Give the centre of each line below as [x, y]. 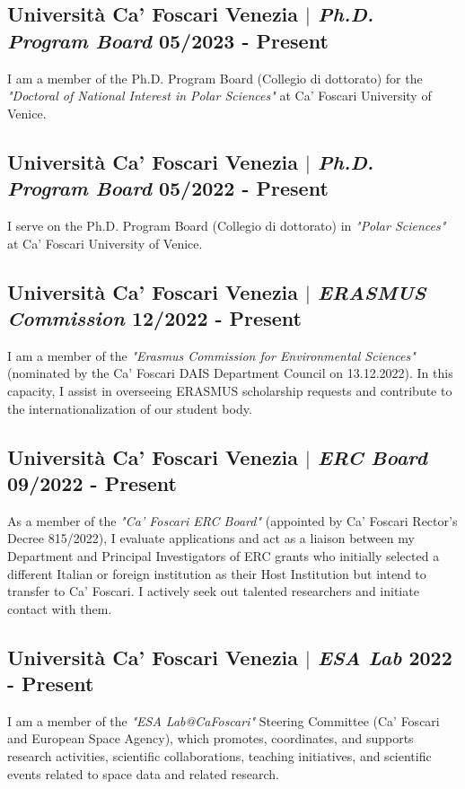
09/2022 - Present [92, 482]
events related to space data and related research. [143, 773]
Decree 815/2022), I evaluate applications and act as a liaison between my [211, 538]
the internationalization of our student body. [130, 408]
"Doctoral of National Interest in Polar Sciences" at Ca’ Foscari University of [219, 96]
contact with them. [60, 608]
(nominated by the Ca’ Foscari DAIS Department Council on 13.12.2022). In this [230, 373]
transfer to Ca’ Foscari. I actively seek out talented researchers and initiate [213, 591]
